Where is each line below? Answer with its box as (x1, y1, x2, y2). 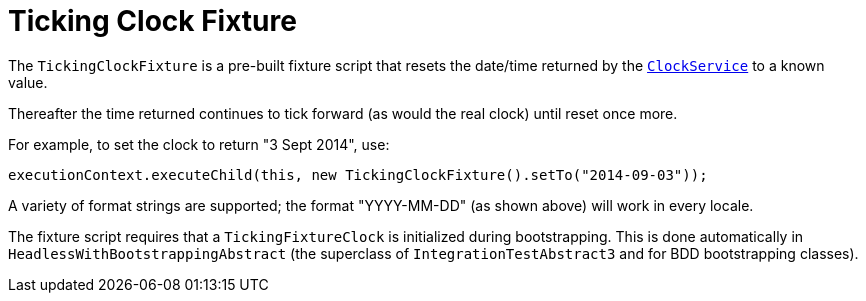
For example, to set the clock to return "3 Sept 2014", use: (8, 135, 390, 153)
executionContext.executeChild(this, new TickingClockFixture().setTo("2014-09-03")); (8, 166, 708, 183)
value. (8, 73, 48, 91)
